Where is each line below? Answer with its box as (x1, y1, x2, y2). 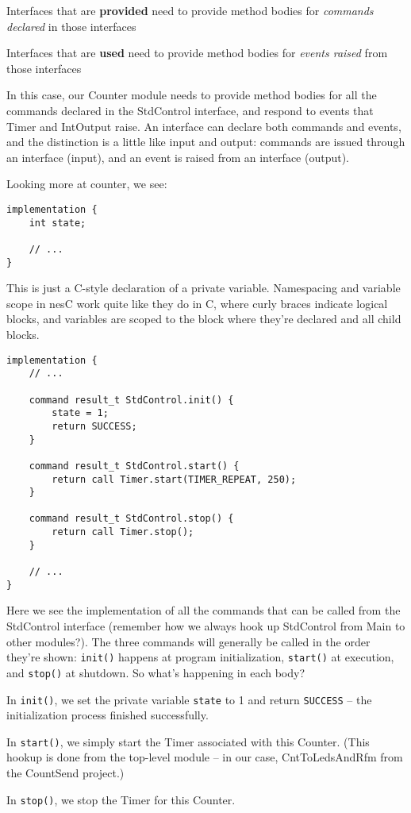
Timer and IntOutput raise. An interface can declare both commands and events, (6, 118, 401, 134)
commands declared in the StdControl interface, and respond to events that (6, 102, 374, 118)
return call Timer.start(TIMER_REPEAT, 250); (52, 473, 297, 485)
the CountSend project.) (6, 765, 125, 780)
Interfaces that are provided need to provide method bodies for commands (6, 2, 374, 18)
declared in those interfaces (6, 17, 136, 34)
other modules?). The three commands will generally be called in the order (6, 633, 371, 649)
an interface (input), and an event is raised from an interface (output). (6, 148, 350, 165)
